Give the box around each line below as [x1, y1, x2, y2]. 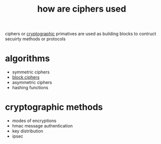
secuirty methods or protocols [5, 36, 66, 42]
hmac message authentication [12, 123, 73, 129]
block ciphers [12, 74, 40, 80]
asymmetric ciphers [12, 79, 52, 86]
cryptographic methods [5, 102, 103, 113]
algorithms [5, 53, 50, 64]
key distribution [12, 128, 44, 134]
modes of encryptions [12, 118, 57, 124]
